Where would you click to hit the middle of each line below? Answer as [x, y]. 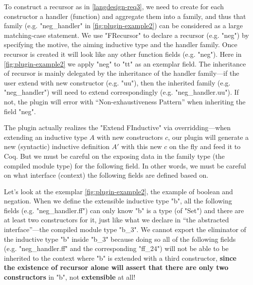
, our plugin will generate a [208, 137]
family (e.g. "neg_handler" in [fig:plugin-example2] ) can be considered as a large [124, 25]
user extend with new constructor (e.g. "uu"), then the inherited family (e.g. [117, 82]
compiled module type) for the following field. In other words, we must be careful [125, 165]
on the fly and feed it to [205, 146]
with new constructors [130, 137]
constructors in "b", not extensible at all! [70, 277]
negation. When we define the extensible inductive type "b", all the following [118, 201]
